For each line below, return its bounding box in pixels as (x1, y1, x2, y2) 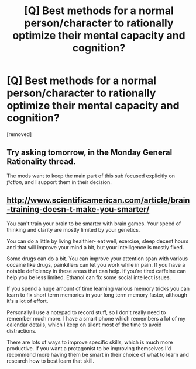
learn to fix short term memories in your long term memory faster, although (6, 291, 188, 298)
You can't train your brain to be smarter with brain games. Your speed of (6, 220, 181, 227)
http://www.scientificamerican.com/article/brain (6, 196, 190, 206)
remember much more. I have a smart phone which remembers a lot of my (6, 315, 186, 322)
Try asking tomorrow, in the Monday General (6, 148, 173, 158)
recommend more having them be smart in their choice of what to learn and (6, 351, 189, 358)
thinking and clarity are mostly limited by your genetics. (6, 226, 140, 233)
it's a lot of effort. (6, 297, 49, 304)
